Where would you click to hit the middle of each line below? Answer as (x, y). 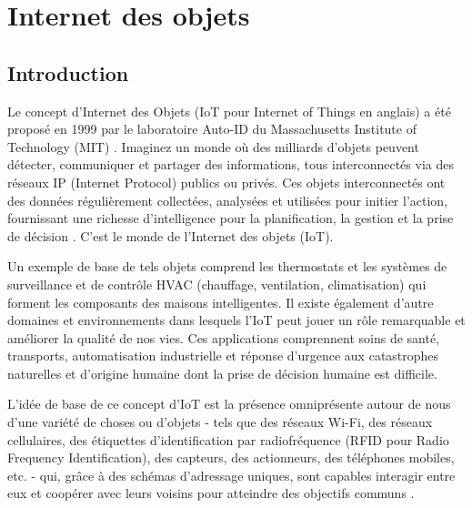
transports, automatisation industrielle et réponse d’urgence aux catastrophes (223, 356)
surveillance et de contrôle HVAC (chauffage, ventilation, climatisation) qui (217, 284)
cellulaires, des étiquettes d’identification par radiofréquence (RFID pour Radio (228, 439)
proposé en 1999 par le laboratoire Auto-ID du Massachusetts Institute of (212, 129)
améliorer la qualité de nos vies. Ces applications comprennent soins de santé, (224, 337)
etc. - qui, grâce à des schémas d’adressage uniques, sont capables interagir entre (231, 475)
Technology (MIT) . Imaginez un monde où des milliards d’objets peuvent (213, 146)
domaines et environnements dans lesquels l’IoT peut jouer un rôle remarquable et (236, 320)
